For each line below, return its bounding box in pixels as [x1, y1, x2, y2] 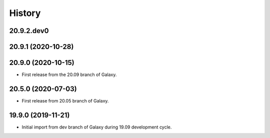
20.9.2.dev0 [9, 26, 49, 35]
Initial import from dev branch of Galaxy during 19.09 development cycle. [21, 124, 172, 130]
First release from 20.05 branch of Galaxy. [21, 98, 109, 103]
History [9, 7, 41, 18]
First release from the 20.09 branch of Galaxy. [21, 71, 117, 77]
